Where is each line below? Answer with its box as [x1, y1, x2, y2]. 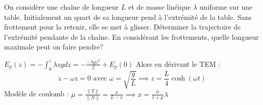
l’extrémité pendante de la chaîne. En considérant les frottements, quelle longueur [4, 31, 259, 42]
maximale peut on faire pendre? [4, 41, 103, 52]
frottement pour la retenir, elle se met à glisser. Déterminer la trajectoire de [4, 21, 241, 32]
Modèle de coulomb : [4, 88, 69, 99]
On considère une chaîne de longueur [4, 2, 119, 12]
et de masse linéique [128, 2, 191, 12]
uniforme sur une [199, 2, 253, 12]
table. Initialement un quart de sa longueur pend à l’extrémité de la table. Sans [4, 11, 252, 22]
